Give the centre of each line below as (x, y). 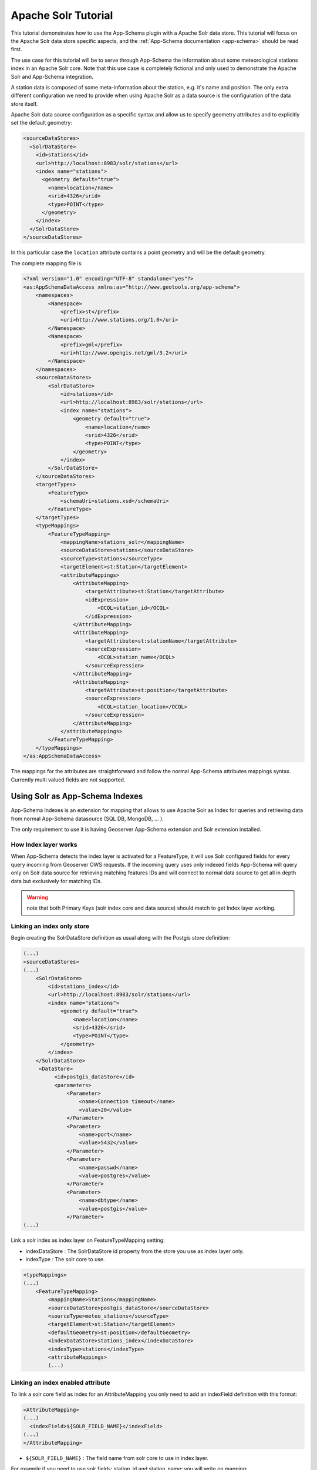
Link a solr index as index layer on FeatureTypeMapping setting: (88, 1240)
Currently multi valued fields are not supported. (68, 780)
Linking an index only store (50, 926)
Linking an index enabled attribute (61, 1382)
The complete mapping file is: (47, 263)
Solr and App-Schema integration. (52, 76)
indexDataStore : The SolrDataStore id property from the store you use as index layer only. (135, 1251)
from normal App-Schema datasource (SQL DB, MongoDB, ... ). (87, 818)
